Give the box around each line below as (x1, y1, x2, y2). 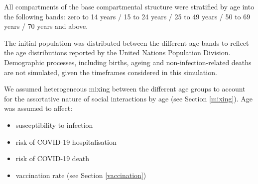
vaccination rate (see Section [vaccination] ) (15, 170, 146, 180)
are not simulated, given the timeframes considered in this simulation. (4, 67, 217, 77)
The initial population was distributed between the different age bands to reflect (4, 37, 249, 48)
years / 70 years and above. (4, 21, 88, 31)
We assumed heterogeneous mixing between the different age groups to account (4, 84, 246, 94)
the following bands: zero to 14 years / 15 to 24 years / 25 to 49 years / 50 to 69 (4, 11, 251, 21)
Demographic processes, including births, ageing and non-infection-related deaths (4, 57, 252, 67)
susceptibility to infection (15, 119, 93, 130)
